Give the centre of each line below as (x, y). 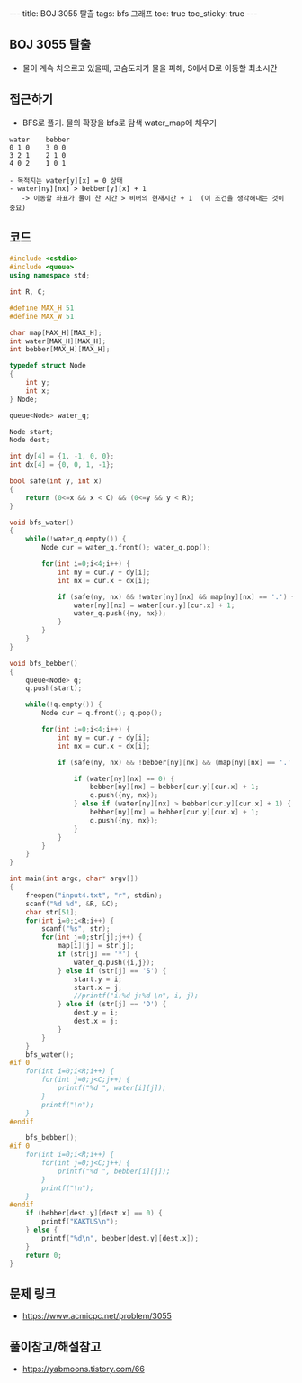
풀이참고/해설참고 (55, 1347)
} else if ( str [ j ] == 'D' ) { (112, 1005)
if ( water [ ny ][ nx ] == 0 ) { (124, 778)
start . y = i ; (98, 979)
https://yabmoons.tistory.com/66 (84, 1369)
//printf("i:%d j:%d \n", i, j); (136, 996)
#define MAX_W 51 (42, 316)
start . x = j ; (98, 987)
